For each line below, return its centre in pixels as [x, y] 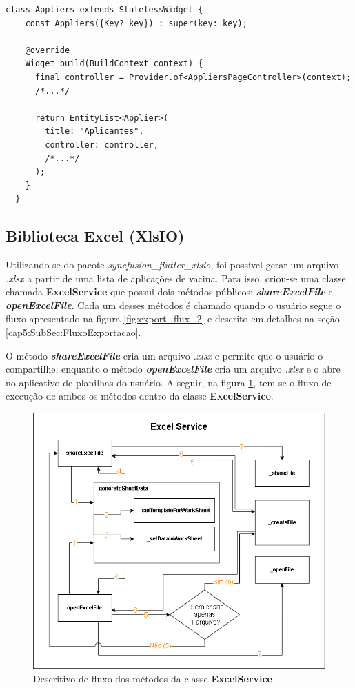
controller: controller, [102, 145]
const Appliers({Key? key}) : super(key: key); [136, 23]
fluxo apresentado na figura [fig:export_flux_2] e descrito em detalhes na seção [173, 318]
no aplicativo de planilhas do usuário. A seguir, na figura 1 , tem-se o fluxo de [169, 382]
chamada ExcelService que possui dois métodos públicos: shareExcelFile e [169, 292]
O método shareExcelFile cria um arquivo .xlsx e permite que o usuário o [164, 355]
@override [48, 50]
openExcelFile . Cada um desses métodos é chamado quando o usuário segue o [173, 305]
